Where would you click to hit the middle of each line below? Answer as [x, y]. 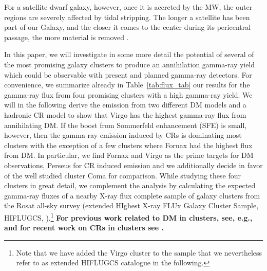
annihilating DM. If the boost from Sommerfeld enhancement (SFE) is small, [126, 125]
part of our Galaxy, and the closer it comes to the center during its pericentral [128, 27]
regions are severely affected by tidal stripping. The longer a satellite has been [127, 17]
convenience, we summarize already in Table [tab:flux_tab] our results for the [127, 85]
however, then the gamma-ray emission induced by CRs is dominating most [123, 135]
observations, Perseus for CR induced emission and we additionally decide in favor [133, 165]
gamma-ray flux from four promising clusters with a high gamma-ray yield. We [128, 94]
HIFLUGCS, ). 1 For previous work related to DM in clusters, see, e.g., [128, 216]
